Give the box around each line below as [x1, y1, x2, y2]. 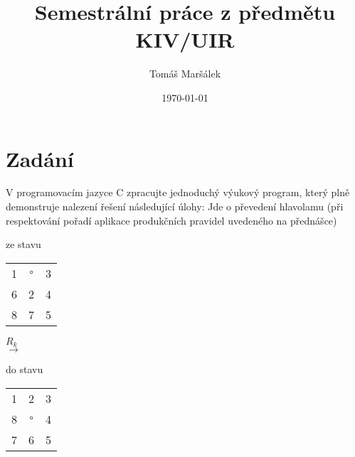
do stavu [6, 362, 43, 377]
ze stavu [6, 237, 41, 252]
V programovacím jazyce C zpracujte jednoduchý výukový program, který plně [6, 185, 350, 200]
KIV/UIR [135, 25, 235, 54]
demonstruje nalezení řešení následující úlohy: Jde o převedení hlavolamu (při [6, 199, 344, 214]
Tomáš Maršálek [149, 66, 221, 81]
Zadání [6, 144, 74, 173]
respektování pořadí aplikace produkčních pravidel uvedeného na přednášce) [6, 213, 337, 227]
